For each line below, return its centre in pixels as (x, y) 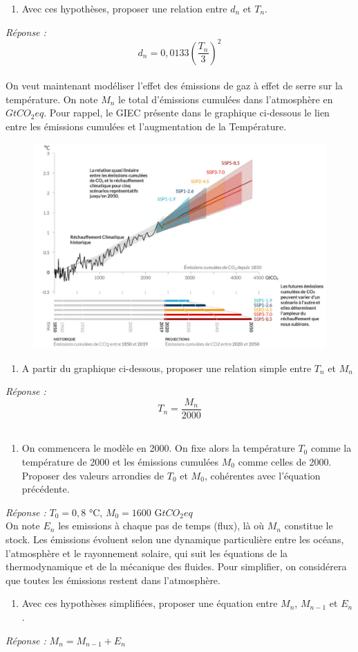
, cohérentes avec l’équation (262, 475)
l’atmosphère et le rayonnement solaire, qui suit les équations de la (147, 553)
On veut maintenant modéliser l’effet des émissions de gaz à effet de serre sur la (174, 86)
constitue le (309, 526)
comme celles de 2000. (285, 461)
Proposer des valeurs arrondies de (93, 475)
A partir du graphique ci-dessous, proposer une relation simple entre (167, 368)
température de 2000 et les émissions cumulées (120, 461)
